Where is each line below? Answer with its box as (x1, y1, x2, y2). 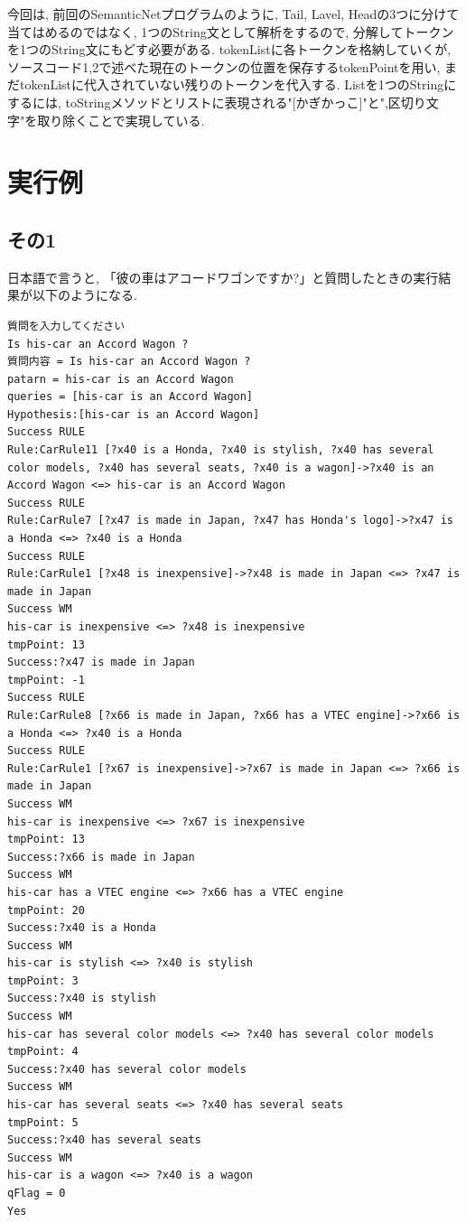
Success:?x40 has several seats (7, 1133, 201, 1147)
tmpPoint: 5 (7, 1115, 79, 1129)
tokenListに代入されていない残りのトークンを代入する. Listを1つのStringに (19, 75, 457, 94)
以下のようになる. (32, 285, 137, 304)
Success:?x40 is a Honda (7, 921, 156, 935)
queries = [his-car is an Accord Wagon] (7, 390, 254, 404)
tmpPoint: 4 (7, 1045, 79, 1059)
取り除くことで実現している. (37, 110, 205, 129)
